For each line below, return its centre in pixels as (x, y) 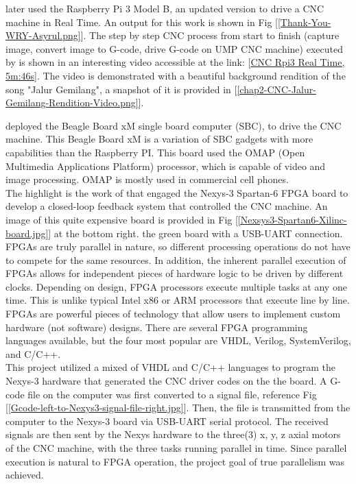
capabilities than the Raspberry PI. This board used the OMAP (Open (155, 152)
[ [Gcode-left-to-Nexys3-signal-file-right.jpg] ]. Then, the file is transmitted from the (178, 408)
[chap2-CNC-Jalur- (276, 89)
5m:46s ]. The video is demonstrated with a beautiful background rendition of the (176, 75)
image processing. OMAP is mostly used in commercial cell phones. (147, 179)
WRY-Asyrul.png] (43, 35)
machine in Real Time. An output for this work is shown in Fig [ (142, 22)
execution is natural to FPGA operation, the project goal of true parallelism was (175, 461)
